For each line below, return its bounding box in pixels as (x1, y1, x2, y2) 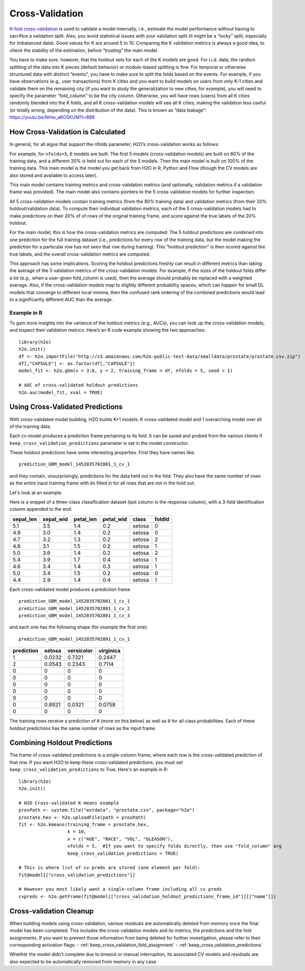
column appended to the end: (9, 506, 72, 512)
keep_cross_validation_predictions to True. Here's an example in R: (9, 766, 168, 772)
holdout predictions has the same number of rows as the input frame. (9, 725, 156, 731)
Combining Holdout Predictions (9, 739, 113, 747)
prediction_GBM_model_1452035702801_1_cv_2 (19, 605, 130, 612)
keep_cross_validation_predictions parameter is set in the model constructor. (9, 440, 189, 446)
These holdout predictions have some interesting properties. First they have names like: (9, 449, 195, 456)
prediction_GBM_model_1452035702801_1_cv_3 (19, 613, 130, 618)
